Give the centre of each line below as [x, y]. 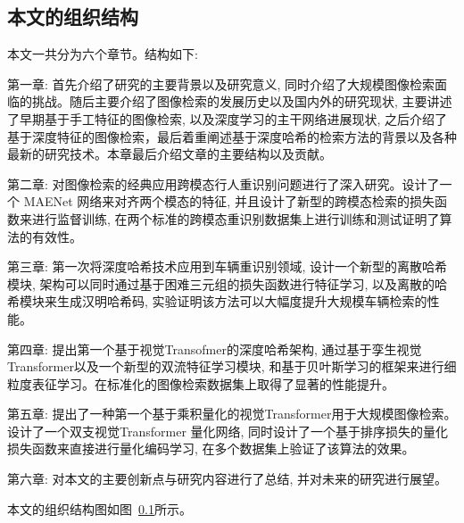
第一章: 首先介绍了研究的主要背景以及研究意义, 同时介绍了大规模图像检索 [221, 83]
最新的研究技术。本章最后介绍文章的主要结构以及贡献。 [170, 154]
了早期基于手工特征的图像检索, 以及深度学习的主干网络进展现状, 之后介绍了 [228, 118]
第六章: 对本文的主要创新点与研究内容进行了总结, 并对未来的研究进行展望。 [228, 479]
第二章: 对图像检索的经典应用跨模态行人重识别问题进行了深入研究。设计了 [224, 183]
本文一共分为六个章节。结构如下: [103, 54]
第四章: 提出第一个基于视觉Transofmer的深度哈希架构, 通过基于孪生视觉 [215, 349]
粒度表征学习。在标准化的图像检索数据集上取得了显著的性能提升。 [201, 383]
